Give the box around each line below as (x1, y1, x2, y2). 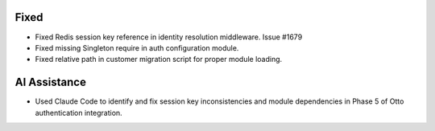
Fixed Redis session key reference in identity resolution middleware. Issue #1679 (35, 32, 303, 42)
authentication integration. (35, 108, 122, 117)
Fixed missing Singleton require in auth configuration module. (35, 43, 239, 52)
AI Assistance (14, 76, 86, 89)
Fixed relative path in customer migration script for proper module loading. (35, 55, 283, 64)
